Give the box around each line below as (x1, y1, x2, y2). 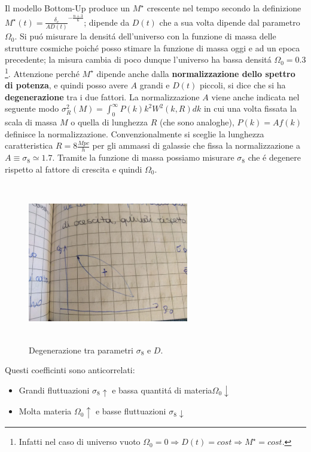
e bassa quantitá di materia (112, 383, 212, 396)
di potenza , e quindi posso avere (5, 79, 128, 91)
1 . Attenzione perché (5, 65, 80, 79)
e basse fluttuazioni (95, 405, 166, 417)
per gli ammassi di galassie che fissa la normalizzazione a (92, 139, 300, 152)
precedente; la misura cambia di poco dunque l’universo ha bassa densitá (5, 53, 272, 66)
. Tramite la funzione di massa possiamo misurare (52, 151, 234, 164)
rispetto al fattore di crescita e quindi (5, 162, 142, 175)
